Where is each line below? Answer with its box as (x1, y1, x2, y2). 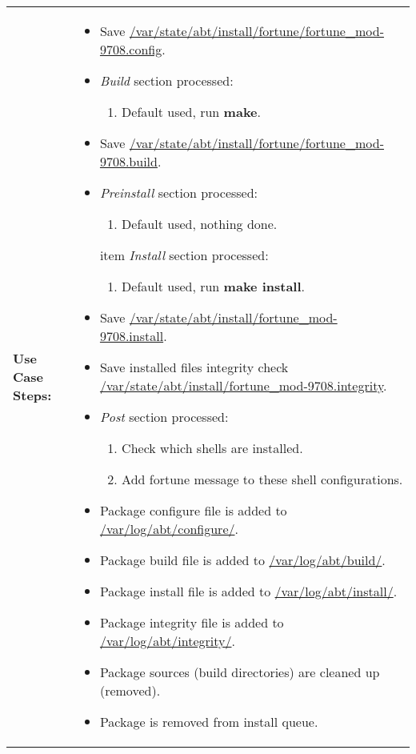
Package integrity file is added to (99, 613, 284, 632)
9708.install (99, 327, 164, 345)
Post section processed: (99, 407, 229, 426)
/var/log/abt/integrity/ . (99, 632, 235, 650)
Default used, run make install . (122, 277, 305, 295)
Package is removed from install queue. (99, 712, 318, 731)
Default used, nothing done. (122, 215, 278, 233)
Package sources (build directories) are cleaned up (99, 663, 380, 681)
